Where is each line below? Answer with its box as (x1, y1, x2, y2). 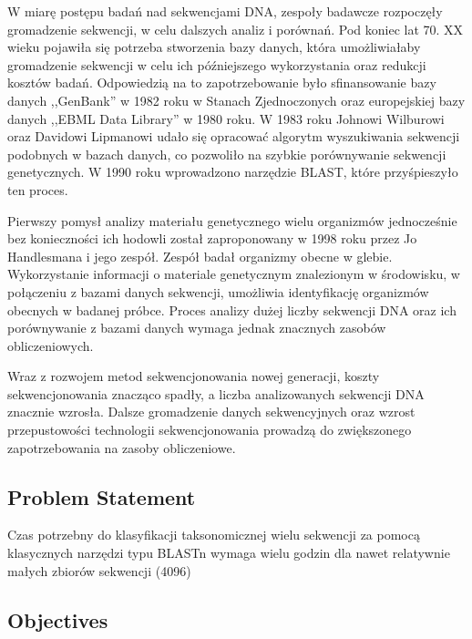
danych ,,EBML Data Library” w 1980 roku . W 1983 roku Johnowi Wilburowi (7, 108, 445, 128)
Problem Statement (7, 482, 196, 510)
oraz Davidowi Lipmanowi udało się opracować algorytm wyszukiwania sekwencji (7, 127, 460, 146)
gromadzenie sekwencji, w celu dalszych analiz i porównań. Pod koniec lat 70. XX (7, 19, 464, 38)
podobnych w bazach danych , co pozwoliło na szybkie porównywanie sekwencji (7, 144, 446, 163)
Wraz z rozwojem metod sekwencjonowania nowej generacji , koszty (7, 366, 380, 386)
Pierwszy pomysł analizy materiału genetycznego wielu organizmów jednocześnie (7, 211, 457, 230)
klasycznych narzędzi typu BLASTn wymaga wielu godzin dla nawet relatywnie (7, 543, 450, 562)
